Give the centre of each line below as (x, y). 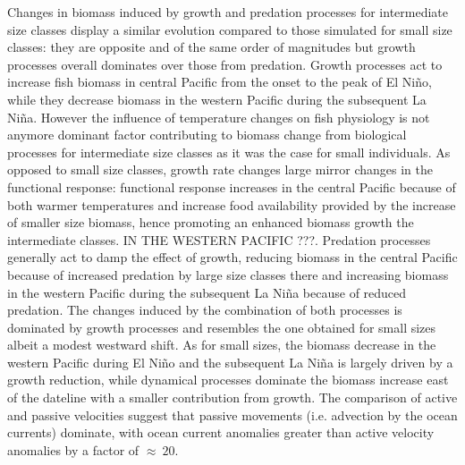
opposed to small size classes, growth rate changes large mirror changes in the (220, 169)
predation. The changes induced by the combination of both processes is (205, 310)
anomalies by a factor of (73, 449)
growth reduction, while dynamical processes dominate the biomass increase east (228, 380)
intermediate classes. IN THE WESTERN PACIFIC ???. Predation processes (219, 239)
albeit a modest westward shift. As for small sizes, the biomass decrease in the (222, 345)
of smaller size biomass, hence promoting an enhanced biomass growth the (211, 222)
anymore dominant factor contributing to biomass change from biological (207, 135)
